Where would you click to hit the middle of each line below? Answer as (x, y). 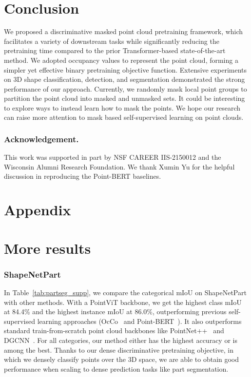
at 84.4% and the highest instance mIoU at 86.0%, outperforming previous (115, 311)
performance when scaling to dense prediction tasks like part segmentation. (116, 368)
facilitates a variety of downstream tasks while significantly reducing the (112, 41)
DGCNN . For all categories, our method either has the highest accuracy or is (121, 340)
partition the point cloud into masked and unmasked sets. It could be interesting (125, 98)
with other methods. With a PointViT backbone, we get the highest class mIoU (123, 302)
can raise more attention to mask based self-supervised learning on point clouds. (124, 117)
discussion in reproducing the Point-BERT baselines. (83, 176)
